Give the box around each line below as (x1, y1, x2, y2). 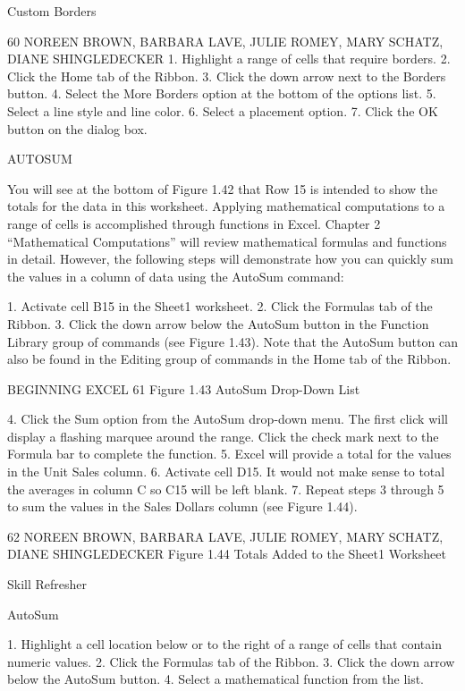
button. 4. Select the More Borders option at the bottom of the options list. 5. (7, 84, 436, 103)
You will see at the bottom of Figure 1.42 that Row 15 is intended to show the (7, 179, 438, 198)
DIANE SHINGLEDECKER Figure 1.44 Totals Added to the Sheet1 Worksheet (7, 544, 446, 563)
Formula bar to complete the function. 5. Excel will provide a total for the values (7, 444, 452, 463)
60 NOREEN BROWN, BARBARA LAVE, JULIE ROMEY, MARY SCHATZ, (7, 31, 444, 50)
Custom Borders (7, 2, 97, 20)
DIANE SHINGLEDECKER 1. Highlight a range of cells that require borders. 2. (7, 49, 451, 68)
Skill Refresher (7, 575, 88, 594)
